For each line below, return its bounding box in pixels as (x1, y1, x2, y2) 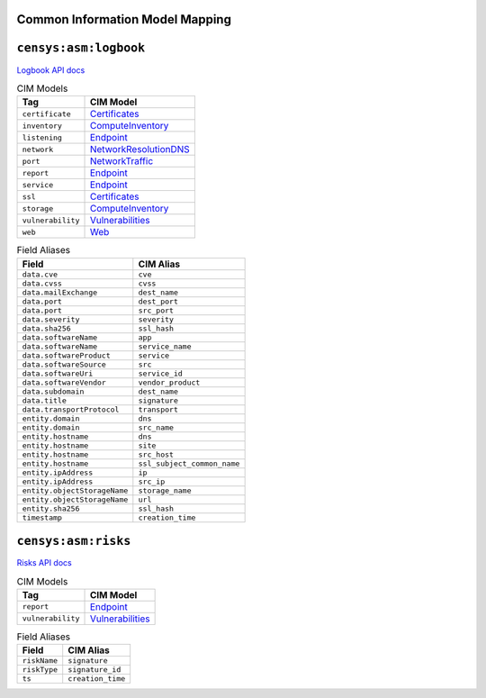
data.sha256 (22, 323, 71, 333)
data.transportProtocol (22, 404, 120, 414)
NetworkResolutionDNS (89, 143, 191, 156)
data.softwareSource (22, 359, 107, 369)
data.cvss (22, 278, 63, 288)
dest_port (138, 296, 179, 306)
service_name (138, 341, 192, 351)
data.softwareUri (22, 368, 94, 378)
